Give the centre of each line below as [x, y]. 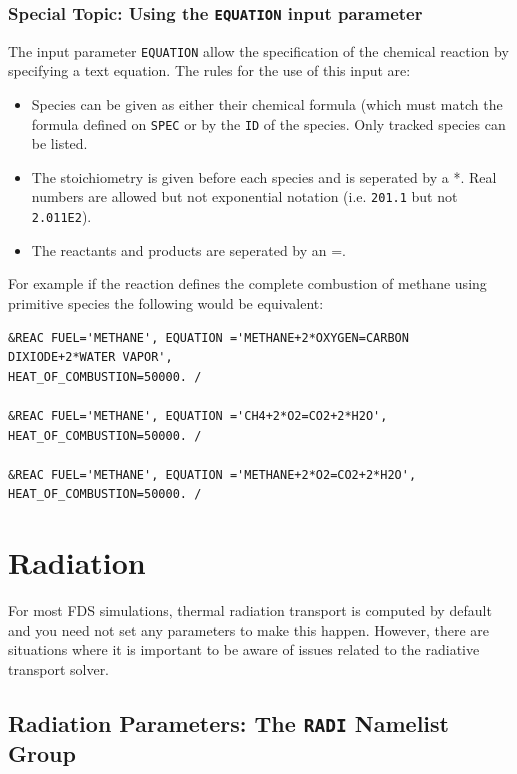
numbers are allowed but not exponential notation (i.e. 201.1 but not [244, 196]
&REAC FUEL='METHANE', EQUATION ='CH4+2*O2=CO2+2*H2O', [198, 415]
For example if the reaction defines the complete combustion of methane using [247, 283]
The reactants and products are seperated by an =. [189, 249]
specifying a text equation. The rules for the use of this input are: [209, 70]
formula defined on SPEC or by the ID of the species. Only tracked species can [268, 123]
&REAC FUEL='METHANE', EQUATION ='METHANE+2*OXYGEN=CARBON [208, 337]
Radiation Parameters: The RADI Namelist [228, 722]
